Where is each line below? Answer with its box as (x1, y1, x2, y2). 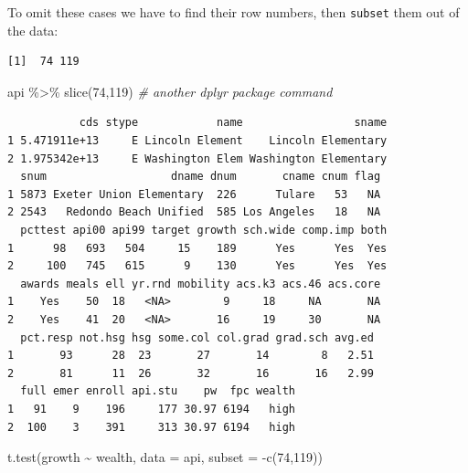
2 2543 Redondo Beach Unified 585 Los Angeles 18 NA (7, 205, 381, 219)
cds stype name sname (79, 116, 388, 130)
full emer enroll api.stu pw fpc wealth (20, 384, 295, 398)
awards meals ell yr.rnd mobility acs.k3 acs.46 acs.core (20, 277, 381, 290)
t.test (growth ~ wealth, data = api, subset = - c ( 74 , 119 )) (7, 447, 323, 467)
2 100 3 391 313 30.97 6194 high (7, 420, 295, 434)
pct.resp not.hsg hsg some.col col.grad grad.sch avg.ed (20, 331, 374, 344)
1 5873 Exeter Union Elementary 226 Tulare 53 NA (7, 187, 381, 201)
